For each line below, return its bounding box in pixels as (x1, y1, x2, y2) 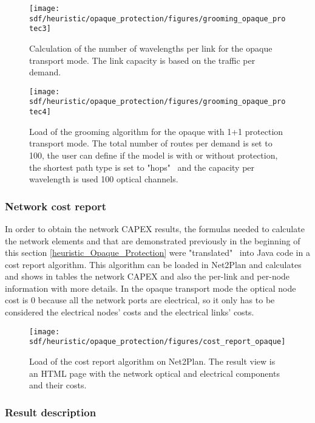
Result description (5, 404, 97, 419)
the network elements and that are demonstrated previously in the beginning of (5, 234, 300, 247)
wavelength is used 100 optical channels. (29, 173, 178, 185)
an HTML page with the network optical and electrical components (29, 366, 280, 379)
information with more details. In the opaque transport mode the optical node (5, 281, 296, 294)
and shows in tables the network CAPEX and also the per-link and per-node (5, 270, 290, 283)
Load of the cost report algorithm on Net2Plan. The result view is (29, 354, 276, 367)
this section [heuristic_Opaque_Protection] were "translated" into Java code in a (5, 246, 310, 259)
